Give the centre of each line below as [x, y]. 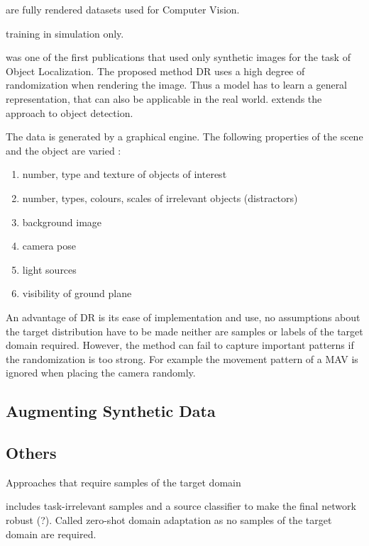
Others [31, 453]
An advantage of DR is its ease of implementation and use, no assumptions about [183, 317]
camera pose [49, 246]
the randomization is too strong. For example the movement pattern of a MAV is [182, 358]
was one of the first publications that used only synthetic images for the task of [178, 57]
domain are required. [51, 534]
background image [62, 222]
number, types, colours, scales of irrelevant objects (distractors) [160, 197]
